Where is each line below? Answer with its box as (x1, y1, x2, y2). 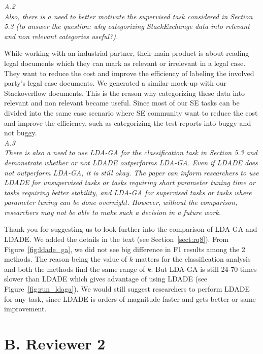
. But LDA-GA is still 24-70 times (151, 263, 257, 274)
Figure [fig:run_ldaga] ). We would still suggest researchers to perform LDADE (4, 284, 250, 294)
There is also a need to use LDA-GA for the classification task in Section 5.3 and (4, 147, 257, 158)
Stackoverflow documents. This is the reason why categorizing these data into (4, 87, 245, 98)
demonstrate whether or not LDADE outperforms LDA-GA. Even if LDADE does (4, 157, 258, 167)
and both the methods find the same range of (4, 263, 145, 274)
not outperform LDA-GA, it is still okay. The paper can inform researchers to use (4, 167, 259, 178)
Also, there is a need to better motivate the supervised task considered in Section (4, 11, 253, 21)
